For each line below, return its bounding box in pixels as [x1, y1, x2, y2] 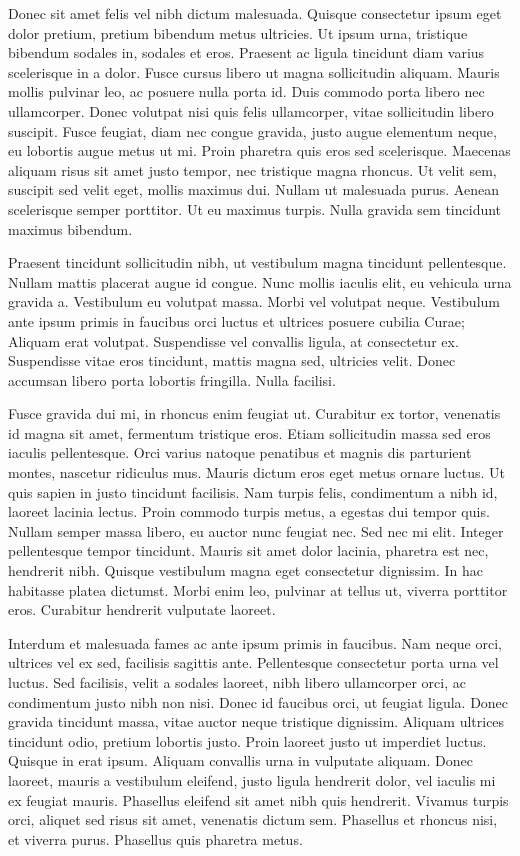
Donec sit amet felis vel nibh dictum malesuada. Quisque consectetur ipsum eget [8, 3, 502, 23]
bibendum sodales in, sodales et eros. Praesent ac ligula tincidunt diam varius [8, 42, 485, 63]
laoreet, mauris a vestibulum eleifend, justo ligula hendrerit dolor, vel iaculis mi [8, 769, 496, 790]
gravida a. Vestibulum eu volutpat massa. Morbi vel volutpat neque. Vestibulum [8, 291, 500, 312]
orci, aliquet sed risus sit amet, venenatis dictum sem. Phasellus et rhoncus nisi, [8, 809, 498, 830]
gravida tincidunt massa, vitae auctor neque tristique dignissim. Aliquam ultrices [8, 711, 505, 732]
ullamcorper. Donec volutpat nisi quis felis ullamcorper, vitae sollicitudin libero [8, 100, 494, 121]
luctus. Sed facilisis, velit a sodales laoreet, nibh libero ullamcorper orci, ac [8, 672, 466, 692]
